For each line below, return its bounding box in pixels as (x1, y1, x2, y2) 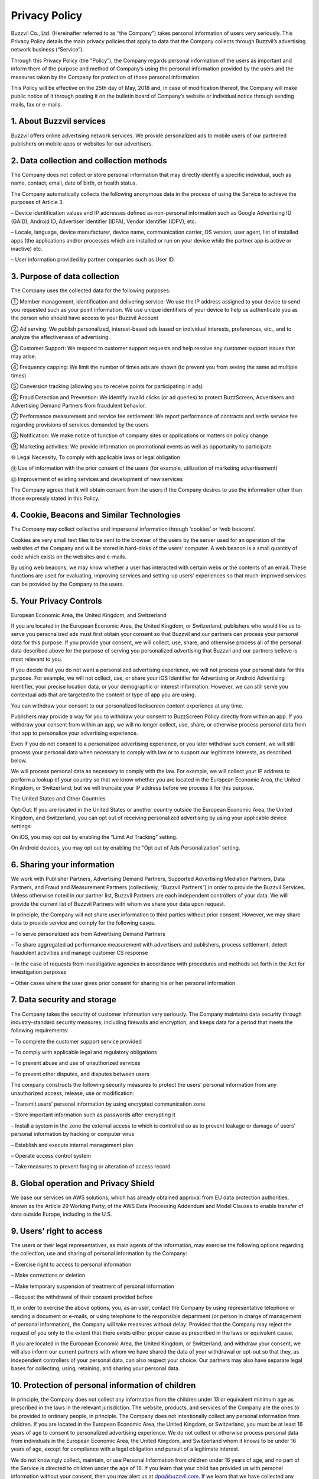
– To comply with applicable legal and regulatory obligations (11, 1049, 157, 1056)
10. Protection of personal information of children (11, 1380, 196, 1390)
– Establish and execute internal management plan (11, 1141, 134, 1148)
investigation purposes (11, 968, 67, 976)
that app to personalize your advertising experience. (11, 729, 138, 737)
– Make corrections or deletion (11, 1272, 86, 1279)
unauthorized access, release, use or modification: (11, 1089, 135, 1097)
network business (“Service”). (11, 46, 84, 53)
